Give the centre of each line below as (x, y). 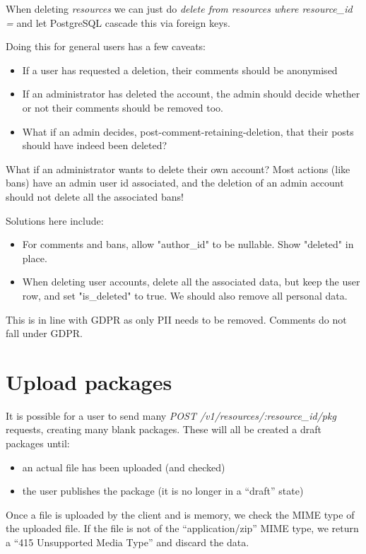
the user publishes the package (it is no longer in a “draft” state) (163, 491)
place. (35, 258)
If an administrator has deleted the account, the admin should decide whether (191, 94)
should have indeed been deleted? (95, 145)
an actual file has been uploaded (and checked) (124, 467)
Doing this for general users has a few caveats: (106, 46)
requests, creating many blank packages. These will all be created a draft (164, 429)
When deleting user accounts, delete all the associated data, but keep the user (191, 282)
